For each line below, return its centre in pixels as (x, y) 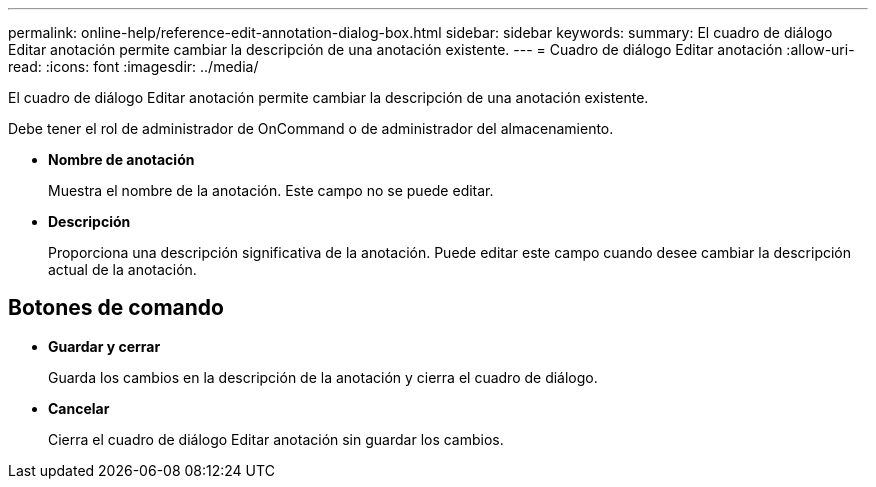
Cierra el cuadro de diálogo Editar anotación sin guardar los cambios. (276, 439)
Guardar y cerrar (104, 346)
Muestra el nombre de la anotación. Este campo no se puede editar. (271, 190)
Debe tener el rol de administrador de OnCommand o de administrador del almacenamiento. (311, 128)
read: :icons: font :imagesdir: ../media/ (133, 66)
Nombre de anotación (121, 159)
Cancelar (79, 408)
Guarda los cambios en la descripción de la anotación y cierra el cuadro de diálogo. (323, 377)
